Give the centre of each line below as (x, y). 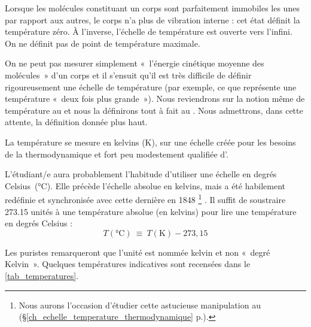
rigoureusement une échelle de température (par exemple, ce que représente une (151, 87)
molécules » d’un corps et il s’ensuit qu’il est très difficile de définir (128, 75)
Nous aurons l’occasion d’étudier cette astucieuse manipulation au (140, 305)
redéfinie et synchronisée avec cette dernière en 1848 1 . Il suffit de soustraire (145, 199)
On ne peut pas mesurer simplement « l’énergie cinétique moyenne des (135, 63)
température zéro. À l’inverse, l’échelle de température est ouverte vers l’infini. (149, 31)
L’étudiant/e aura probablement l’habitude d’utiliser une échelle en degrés (141, 174)
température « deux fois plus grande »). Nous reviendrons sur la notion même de (155, 99)
